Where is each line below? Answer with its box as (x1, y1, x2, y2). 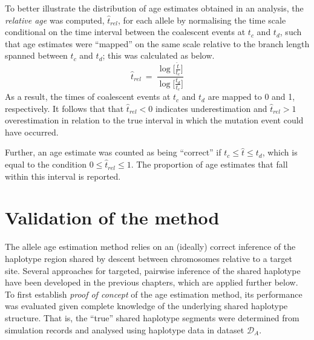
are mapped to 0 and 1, (208, 90, 295, 103)
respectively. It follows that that (5, 102, 124, 114)
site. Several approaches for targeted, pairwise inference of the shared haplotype (5, 264, 301, 276)
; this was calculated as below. (102, 49, 215, 62)
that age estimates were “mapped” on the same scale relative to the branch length (5, 37, 310, 50)
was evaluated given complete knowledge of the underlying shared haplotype (5, 299, 288, 312)
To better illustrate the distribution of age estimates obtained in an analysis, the (5, 2, 304, 14)
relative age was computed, (5, 13, 105, 26)
